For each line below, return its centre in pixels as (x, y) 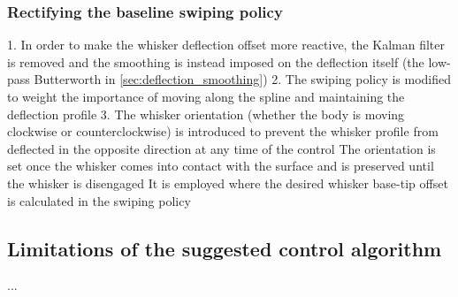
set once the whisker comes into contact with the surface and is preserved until (221, 166)
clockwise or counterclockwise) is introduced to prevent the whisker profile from (223, 131)
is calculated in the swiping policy (99, 200)
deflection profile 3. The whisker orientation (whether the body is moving (206, 114)
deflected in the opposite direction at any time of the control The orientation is (221, 148)
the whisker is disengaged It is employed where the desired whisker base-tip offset (228, 183)
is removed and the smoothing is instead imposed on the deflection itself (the (216, 61)
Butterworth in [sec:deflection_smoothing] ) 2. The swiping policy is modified (243, 79)
